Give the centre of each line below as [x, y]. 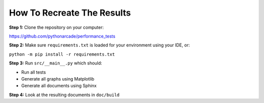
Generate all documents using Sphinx [59, 86]
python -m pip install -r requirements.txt [62, 54]
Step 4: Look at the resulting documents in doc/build [64, 95]
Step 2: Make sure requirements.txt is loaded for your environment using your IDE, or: [99, 45]
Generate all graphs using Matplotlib [58, 79]
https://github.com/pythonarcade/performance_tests [62, 36]
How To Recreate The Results [70, 13]
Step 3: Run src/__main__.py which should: [55, 63]
